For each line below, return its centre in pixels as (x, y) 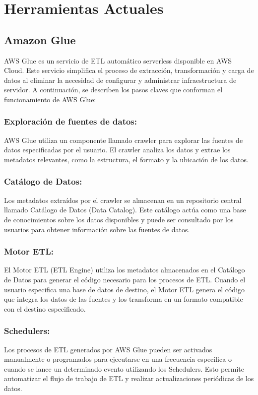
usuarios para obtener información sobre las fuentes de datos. (97, 229)
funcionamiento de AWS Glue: (50, 99)
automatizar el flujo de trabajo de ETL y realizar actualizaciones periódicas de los (129, 378)
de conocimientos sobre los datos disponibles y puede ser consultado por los (119, 219)
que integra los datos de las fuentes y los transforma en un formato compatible (124, 299)
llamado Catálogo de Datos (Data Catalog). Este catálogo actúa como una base (125, 210)
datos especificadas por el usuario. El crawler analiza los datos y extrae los (117, 150)
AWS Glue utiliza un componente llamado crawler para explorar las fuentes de (124, 140)
